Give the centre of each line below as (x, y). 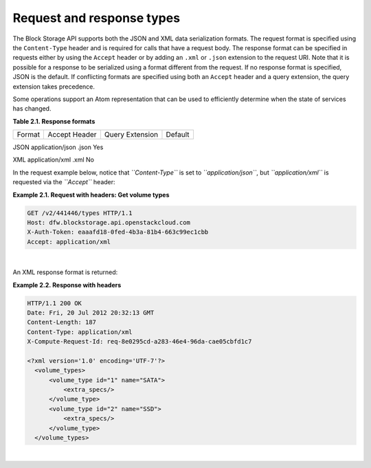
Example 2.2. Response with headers (67, 285)
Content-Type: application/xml (80, 332)
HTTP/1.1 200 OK (55, 303)
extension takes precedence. (54, 87)
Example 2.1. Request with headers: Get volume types (91, 194)
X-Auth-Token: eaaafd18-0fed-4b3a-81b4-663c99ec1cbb (118, 232)
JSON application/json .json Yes (58, 147)
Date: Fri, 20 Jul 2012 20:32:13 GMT (91, 312)
